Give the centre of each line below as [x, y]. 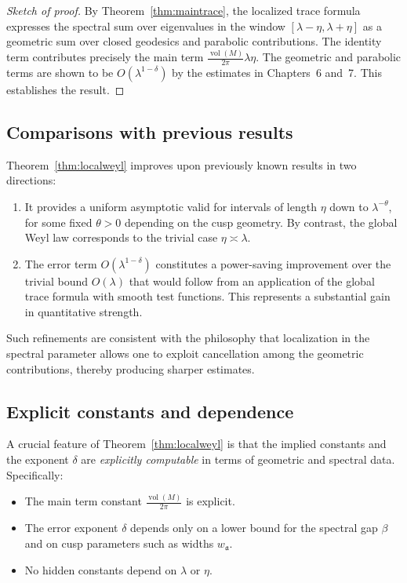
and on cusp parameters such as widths [119, 543]
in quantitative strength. [84, 311]
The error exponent [71, 528]
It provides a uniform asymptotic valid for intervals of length [171, 206]
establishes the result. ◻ [65, 89]
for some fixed [58, 222]
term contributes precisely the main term [105, 57]
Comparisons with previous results [150, 131]
